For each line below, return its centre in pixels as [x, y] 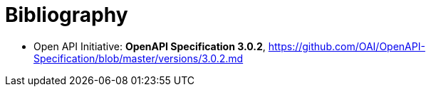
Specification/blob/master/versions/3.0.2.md [139, 58]
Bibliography [67, 15]
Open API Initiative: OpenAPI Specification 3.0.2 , [150, 46]
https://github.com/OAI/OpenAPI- [347, 46]
